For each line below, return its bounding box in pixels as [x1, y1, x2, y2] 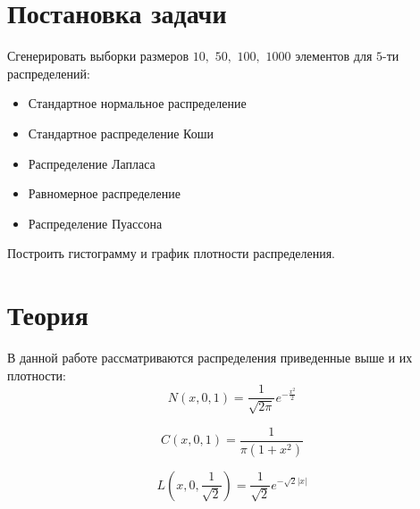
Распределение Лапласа [28, 154, 155, 172]
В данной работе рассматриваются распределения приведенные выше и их [7, 348, 413, 366]
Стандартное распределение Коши [28, 123, 214, 142]
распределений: [7, 63, 90, 82]
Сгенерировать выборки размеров [7, 46, 189, 65]
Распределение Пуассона [28, 213, 163, 232]
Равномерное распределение [28, 184, 181, 203]
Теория [7, 296, 88, 333]
